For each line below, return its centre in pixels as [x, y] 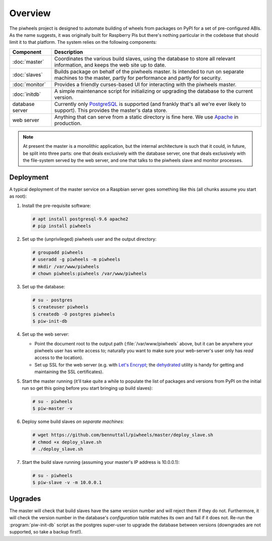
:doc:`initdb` [27, 94]
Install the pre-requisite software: [56, 205]
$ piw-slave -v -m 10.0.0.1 [67, 483]
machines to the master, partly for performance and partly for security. [138, 78]
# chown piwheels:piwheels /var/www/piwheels [90, 274]
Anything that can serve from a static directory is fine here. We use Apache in [146, 117]
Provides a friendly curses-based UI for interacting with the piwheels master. [145, 84]
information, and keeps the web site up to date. [110, 65]
